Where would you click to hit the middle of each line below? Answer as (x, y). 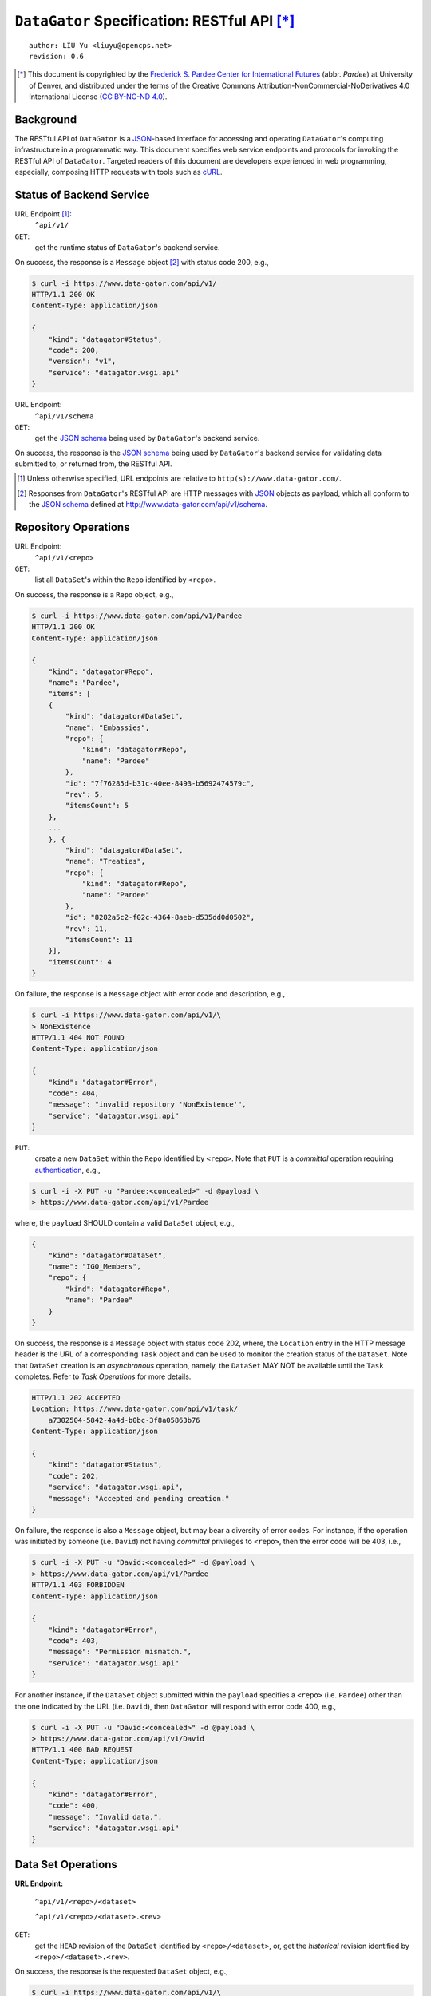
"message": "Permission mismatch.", (120, 1652)
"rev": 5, (84, 794)
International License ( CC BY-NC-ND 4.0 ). (98, 97)
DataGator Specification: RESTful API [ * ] (155, 21)
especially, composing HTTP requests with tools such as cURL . (119, 172)
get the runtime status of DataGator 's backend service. (127, 248)
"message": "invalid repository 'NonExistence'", (147, 1105)
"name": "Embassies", (107, 727)
